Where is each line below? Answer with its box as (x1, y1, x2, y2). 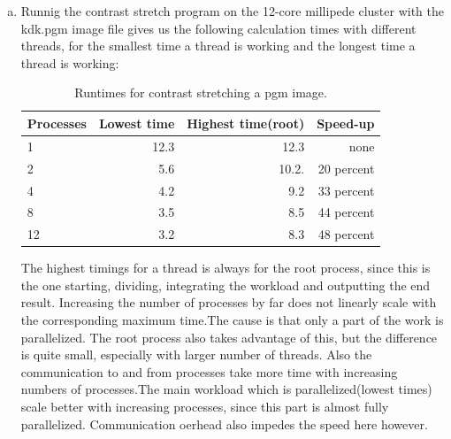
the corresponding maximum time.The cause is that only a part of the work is (20, 311, 444, 329)
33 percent (317, 181, 375, 199)
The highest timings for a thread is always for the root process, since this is (20, 258, 431, 277)
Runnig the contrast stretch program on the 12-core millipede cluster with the (20, 2, 444, 19)
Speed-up (317, 113, 375, 132)
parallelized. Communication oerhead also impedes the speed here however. (20, 414, 428, 433)
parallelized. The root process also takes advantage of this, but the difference (20, 327, 438, 346)
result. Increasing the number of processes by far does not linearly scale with (20, 293, 437, 312)
